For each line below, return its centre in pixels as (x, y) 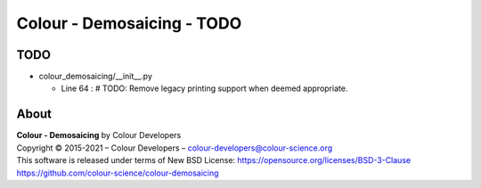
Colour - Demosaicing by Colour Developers (99, 135)
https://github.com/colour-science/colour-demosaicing (118, 173)
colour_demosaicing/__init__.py (96, 77)
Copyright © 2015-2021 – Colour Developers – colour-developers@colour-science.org (175, 148)
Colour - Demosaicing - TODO (129, 23)
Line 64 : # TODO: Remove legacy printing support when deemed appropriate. (204, 88)
